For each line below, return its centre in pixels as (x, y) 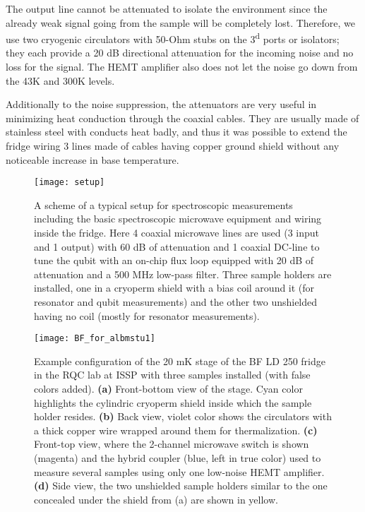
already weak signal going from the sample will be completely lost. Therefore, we (181, 22)
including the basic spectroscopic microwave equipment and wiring (178, 219)
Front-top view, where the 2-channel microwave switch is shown (172, 444)
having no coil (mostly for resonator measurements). (147, 315)
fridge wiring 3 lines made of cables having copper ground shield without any (173, 145)
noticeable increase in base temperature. (92, 159)
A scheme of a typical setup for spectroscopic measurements (163, 204)
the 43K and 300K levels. (60, 80)
